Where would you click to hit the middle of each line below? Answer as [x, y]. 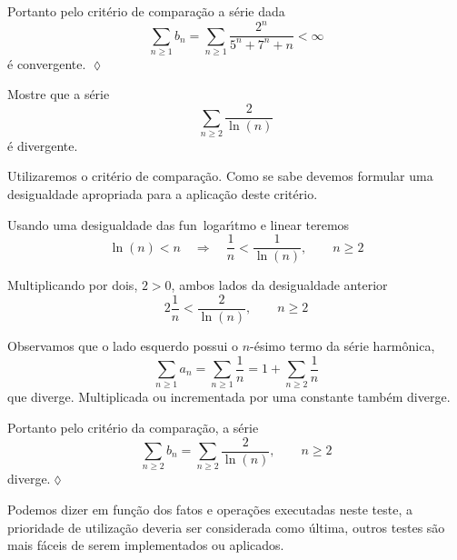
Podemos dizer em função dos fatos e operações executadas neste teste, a [210, 509]
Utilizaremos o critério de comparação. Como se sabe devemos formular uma [220, 176]
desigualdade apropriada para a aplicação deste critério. [163, 194]
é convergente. [47, 63]
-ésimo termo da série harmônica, [343, 345]
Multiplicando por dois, [73, 285]
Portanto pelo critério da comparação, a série [133, 427]
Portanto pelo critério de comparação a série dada [146, 11]
